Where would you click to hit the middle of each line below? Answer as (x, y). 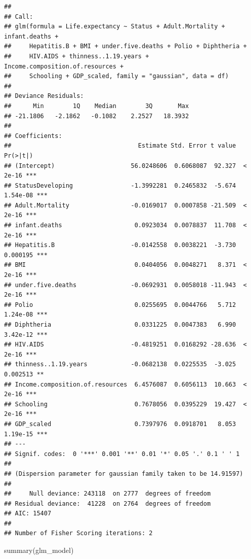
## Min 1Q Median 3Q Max (97, 106)
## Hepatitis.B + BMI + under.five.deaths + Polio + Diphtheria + (126, 46)
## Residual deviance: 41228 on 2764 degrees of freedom (108, 503)
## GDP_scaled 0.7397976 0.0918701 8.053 (120, 424)
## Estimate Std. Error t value (120, 146)
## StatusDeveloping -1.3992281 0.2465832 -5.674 (120, 185)
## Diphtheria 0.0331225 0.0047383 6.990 (120, 325)
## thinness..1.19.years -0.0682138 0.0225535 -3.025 (120, 364)
